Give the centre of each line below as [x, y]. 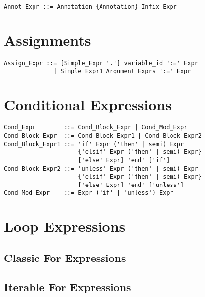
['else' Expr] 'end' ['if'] [124, 160]
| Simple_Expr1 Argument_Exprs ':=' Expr [122, 71]
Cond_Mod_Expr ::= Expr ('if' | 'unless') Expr [89, 193]
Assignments [48, 40]
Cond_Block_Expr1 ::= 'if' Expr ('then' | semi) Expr [94, 144]
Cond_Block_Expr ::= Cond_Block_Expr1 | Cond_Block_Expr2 [103, 135]
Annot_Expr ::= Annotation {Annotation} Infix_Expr [90, 7]
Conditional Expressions [88, 104]
